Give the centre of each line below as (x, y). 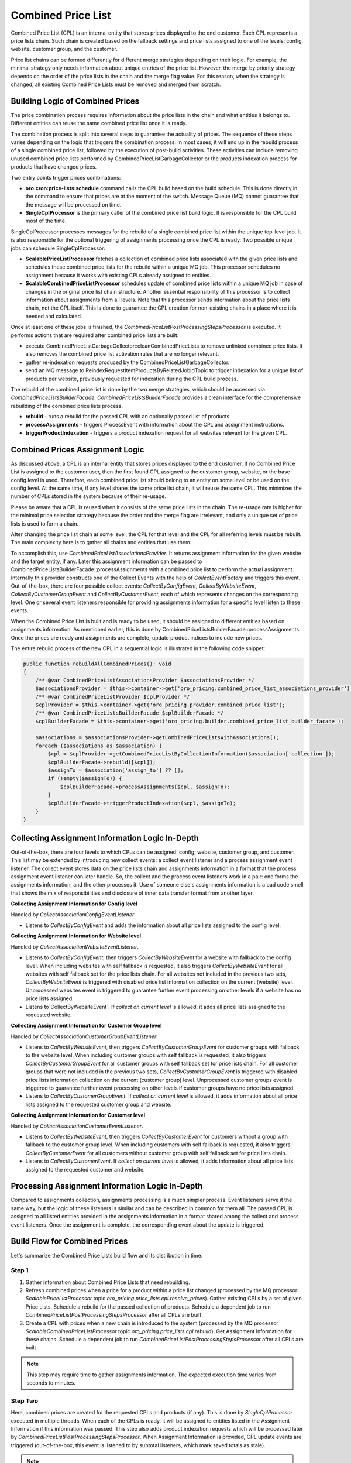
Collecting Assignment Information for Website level (76, 936)
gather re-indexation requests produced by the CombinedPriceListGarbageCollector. (128, 362)
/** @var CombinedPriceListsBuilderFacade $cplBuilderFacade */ (130, 713)
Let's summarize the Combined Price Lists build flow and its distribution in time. (107, 1255)
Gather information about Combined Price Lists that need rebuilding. (108, 1282)
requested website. (49, 1015)
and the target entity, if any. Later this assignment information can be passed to (106, 561)
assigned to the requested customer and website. (85, 1169)
